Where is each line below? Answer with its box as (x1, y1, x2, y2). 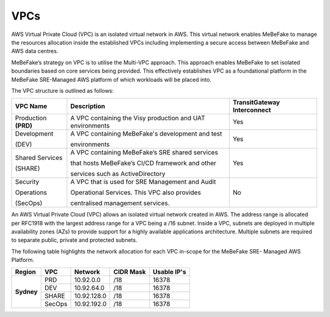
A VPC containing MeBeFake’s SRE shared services (70, 148, 218, 157)
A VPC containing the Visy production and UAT (70, 114, 205, 122)
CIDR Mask (113, 268, 146, 276)
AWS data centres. (11, 48, 59, 55)
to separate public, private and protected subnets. (11, 236, 137, 244)
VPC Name (15, 102, 48, 111)
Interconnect (232, 106, 271, 114)
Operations (15, 188, 47, 197)
